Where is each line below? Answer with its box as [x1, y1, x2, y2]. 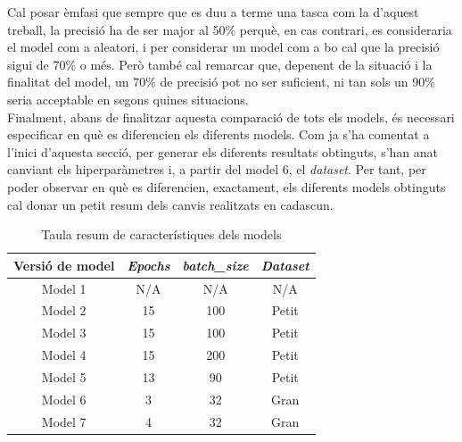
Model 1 [41, 279, 87, 297]
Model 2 [41, 301, 87, 320]
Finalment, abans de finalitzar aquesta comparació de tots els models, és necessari [7, 107, 455, 126]
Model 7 [41, 412, 87, 430]
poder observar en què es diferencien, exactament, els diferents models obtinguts [7, 177, 446, 196]
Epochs [127, 255, 170, 274]
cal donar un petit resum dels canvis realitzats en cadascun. [7, 195, 334, 213]
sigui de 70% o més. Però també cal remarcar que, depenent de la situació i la [7, 54, 433, 73]
